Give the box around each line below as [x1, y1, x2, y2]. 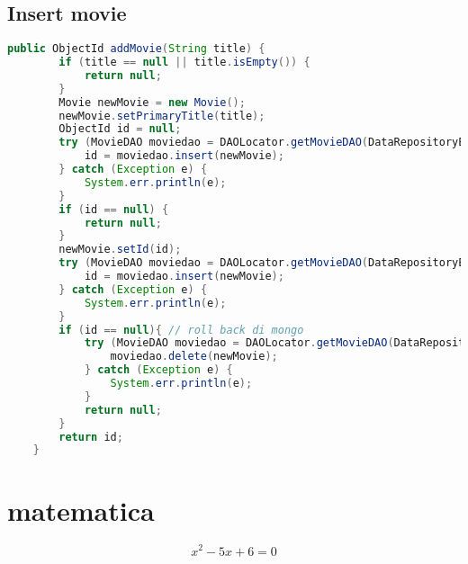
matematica [7, 491, 155, 528]
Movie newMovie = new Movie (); [58, 95, 246, 109]
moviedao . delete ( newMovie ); [110, 350, 278, 363]
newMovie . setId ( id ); [58, 243, 182, 256]
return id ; [58, 430, 123, 443]
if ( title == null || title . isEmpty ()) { [58, 56, 310, 69]
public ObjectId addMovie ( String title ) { [7, 42, 265, 56]
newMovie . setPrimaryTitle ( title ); [58, 109, 265, 122]
